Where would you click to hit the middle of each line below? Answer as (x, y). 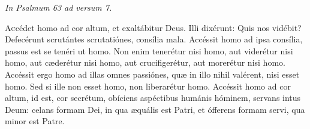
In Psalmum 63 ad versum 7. (58, 7)
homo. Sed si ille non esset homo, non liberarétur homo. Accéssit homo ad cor (148, 86)
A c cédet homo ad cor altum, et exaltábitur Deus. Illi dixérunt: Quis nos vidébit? (153, 27)
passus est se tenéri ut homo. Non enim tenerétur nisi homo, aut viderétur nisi (149, 50)
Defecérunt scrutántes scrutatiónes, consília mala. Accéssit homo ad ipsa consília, (154, 39)
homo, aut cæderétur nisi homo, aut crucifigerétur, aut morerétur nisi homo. (145, 62)
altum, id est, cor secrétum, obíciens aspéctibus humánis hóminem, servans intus (153, 98)
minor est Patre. (35, 121)
